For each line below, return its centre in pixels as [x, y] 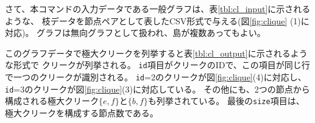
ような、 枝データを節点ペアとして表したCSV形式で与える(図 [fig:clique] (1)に [157, 20]
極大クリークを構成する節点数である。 [82, 113]
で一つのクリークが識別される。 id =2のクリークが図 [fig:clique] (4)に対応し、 [156, 77]
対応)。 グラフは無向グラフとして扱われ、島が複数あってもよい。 [135, 33]
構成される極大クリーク [52, 101]
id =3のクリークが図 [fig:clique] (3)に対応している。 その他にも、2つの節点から [157, 89]
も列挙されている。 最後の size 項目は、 [226, 101]
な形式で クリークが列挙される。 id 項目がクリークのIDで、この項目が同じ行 [157, 65]
